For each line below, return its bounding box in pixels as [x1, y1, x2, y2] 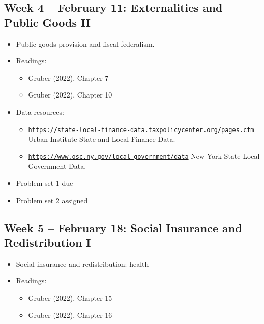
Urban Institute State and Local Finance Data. [28, 134, 175, 144]
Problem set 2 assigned [16, 195, 88, 205]
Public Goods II [4, 14, 91, 30]
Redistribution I [4, 235, 91, 250]
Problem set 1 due [16, 178, 73, 188]
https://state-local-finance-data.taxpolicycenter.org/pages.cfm [28, 126, 254, 134]
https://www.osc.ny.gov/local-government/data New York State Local [28, 150, 260, 161]
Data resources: [16, 106, 64, 117]
